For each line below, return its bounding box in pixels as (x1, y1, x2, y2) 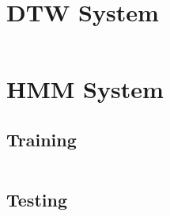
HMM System (6, 73, 164, 105)
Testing (6, 188, 67, 212)
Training (6, 127, 77, 151)
